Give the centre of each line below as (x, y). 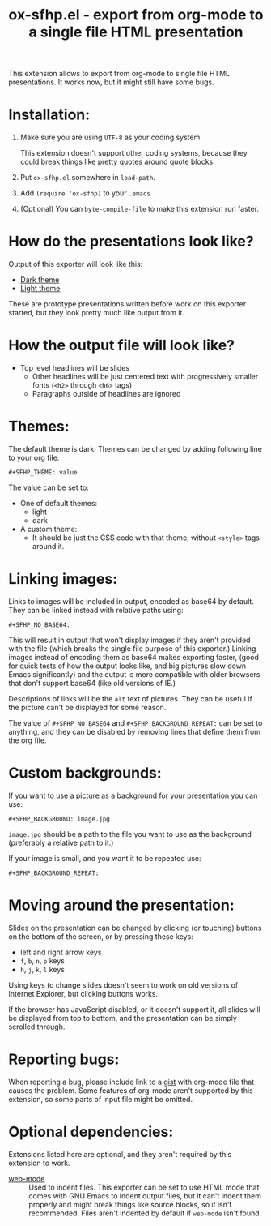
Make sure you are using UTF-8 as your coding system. (111, 137)
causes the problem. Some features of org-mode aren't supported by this (131, 1090)
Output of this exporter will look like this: (76, 264)
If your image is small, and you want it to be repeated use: (105, 858)
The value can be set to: (49, 487)
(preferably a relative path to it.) (61, 842)
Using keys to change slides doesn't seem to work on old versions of (123, 985)
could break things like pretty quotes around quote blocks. (118, 162)
